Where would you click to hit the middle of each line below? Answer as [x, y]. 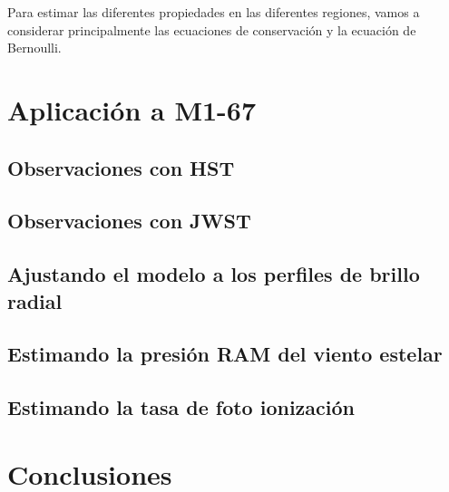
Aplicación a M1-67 [132, 109]
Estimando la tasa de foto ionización [181, 407]
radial [35, 300]
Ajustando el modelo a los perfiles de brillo [214, 274]
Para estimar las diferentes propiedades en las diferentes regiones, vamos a [214, 12]
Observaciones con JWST [129, 221]
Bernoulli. [34, 48]
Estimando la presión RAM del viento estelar [225, 354]
